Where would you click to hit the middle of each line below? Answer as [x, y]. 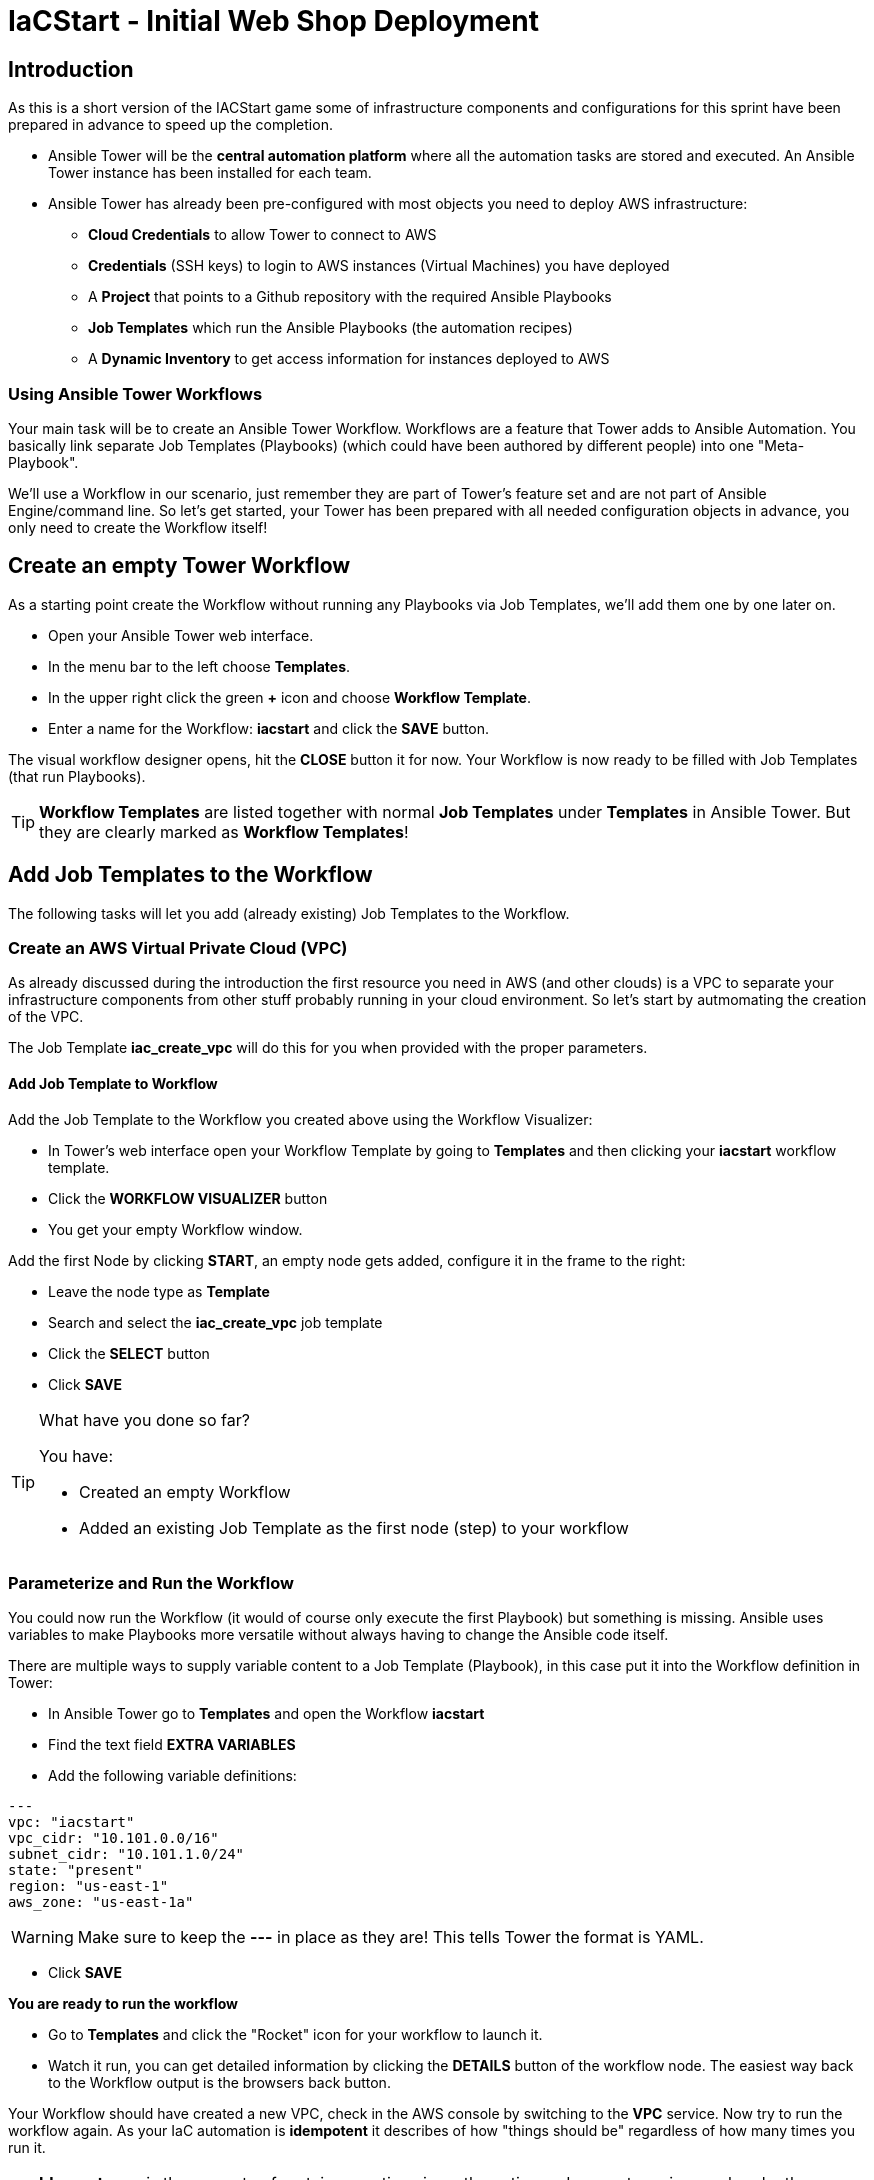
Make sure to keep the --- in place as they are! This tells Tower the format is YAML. [390, 1937]
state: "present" [75, 1870]
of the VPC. [46, 1017]
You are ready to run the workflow [123, 2004]
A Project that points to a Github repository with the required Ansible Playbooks [350, 297]
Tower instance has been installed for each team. [210, 173]
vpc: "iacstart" [71, 1822]
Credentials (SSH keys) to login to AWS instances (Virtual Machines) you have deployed [379, 266]
